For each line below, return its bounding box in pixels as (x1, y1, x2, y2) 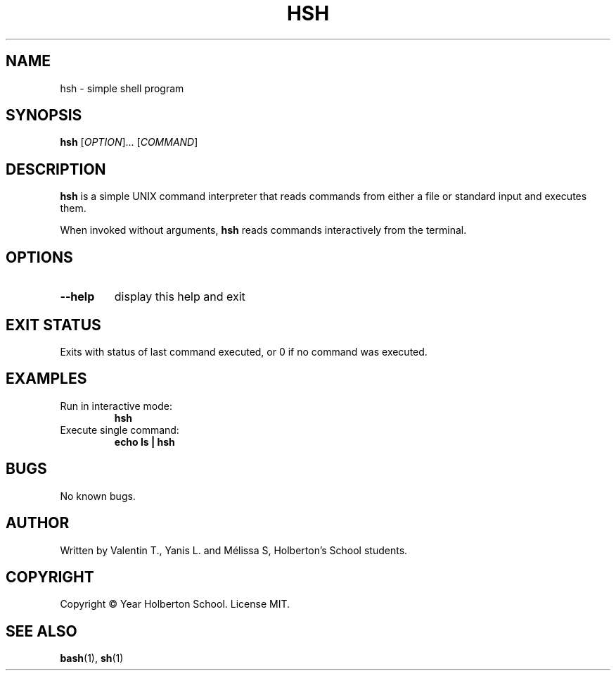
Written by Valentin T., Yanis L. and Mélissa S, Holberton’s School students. (60, 544, 408, 556)
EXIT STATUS (6, 315, 101, 334)
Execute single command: (60, 423, 179, 436)
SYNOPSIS (6, 106, 82, 125)
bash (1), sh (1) (60, 652, 124, 665)
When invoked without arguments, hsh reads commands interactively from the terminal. (60, 224, 467, 237)
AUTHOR (6, 514, 70, 532)
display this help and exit (114, 289, 245, 304)
